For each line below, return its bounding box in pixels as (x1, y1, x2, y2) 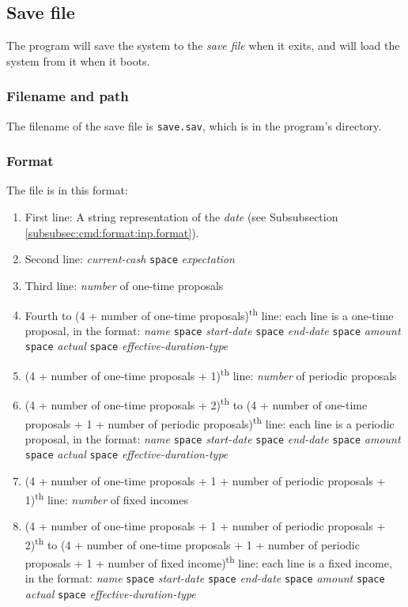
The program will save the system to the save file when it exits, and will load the (6, 37, 400, 54)
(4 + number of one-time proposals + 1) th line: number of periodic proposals (25, 365, 397, 383)
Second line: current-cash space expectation (25, 251, 235, 267)
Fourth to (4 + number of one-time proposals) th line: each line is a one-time (25, 304, 394, 323)
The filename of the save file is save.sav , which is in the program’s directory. (6, 117, 382, 134)
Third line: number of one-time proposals (25, 277, 224, 293)
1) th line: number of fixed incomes (25, 488, 188, 507)
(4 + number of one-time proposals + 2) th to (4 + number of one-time (25, 394, 368, 413)
